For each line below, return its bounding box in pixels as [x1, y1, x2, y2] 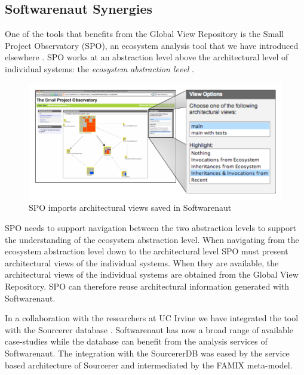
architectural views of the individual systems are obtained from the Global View [5, 268, 299, 281]
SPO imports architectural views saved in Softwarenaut [29, 201, 232, 214]
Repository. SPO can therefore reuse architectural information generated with [5, 280, 290, 293]
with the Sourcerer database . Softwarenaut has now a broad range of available [5, 323, 294, 336]
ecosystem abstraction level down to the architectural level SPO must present [5, 245, 288, 257]
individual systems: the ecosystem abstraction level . [5, 62, 194, 75]
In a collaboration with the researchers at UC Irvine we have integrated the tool [5, 312, 299, 324]
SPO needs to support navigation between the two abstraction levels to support [5, 222, 296, 234]
